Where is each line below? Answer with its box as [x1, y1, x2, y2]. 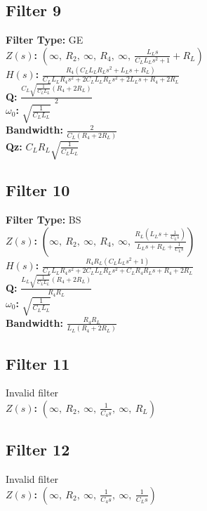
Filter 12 [6, 439, 70, 460]
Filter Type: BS [6, 212, 81, 227]
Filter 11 [6, 352, 70, 374]
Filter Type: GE [6, 32, 84, 47]
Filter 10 [6, 179, 70, 201]
